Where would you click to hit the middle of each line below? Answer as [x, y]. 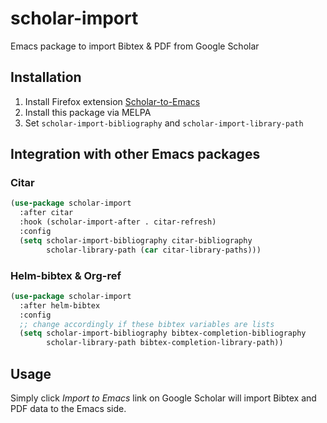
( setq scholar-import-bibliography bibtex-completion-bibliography [163, 333]
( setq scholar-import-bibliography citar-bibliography [136, 240]
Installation [46, 77]
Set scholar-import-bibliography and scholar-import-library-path [164, 123]
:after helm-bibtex [60, 305]
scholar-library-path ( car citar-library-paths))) [154, 250]
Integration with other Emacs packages [135, 154]
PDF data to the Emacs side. [68, 409]
